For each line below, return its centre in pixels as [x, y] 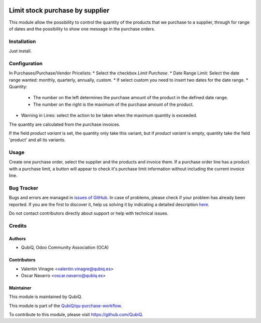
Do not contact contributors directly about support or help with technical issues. [89, 213]
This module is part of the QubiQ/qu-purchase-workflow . [65, 306]
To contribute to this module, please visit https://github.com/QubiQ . [76, 315]
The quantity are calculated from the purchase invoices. [65, 124]
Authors [17, 238]
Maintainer [20, 288]
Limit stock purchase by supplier [59, 10]
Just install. [20, 51]
